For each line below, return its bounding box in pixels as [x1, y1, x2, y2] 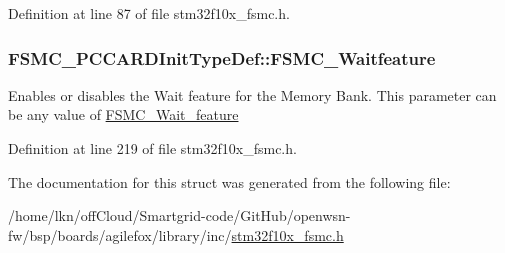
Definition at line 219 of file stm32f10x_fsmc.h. [8, 138, 297, 158]
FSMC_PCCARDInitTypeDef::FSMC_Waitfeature [8, 45, 436, 70]
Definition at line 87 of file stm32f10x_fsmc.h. [8, 3, 290, 23]
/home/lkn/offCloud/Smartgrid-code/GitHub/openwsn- [8, 205, 351, 226]
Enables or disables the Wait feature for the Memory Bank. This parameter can [8, 84, 497, 105]
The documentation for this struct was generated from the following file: [8, 171, 451, 192]
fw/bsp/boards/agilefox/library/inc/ [8, 224, 232, 245]
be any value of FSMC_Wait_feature [8, 104, 239, 125]
